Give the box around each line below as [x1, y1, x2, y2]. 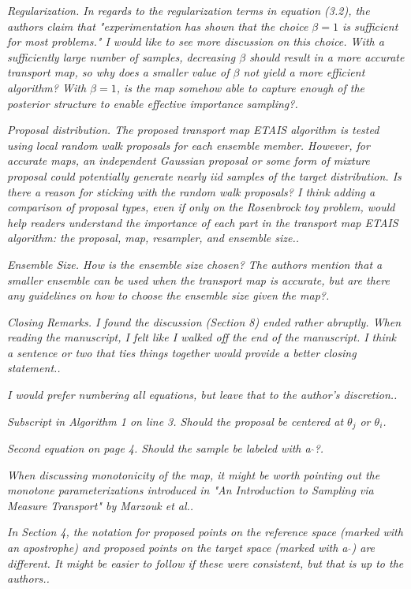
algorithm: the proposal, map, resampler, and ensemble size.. [7, 229, 300, 246]
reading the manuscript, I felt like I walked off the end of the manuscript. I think [7, 329, 397, 345]
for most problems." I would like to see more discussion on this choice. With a [7, 33, 384, 50]
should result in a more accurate [249, 48, 405, 65]
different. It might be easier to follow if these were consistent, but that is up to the [7, 554, 404, 571]
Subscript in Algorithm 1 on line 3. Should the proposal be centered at [7, 412, 344, 429]
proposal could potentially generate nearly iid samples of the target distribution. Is [7, 167, 402, 184]
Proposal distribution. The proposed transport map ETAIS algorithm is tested [7, 121, 379, 138]
